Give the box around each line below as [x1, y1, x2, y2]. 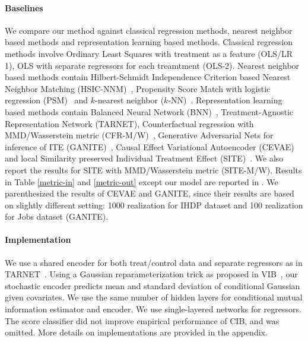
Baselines [5, 1, 43, 14]
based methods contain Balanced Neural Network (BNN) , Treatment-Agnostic [5, 105, 294, 118]
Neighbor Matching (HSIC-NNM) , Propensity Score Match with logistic [5, 82, 271, 94]
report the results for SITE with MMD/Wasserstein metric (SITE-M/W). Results [5, 163, 302, 176]
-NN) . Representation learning [168, 94, 282, 106]
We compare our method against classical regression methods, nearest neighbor [5, 24, 293, 36]
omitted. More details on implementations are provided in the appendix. [5, 326, 268, 338]
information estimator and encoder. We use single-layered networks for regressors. [5, 303, 301, 315]
